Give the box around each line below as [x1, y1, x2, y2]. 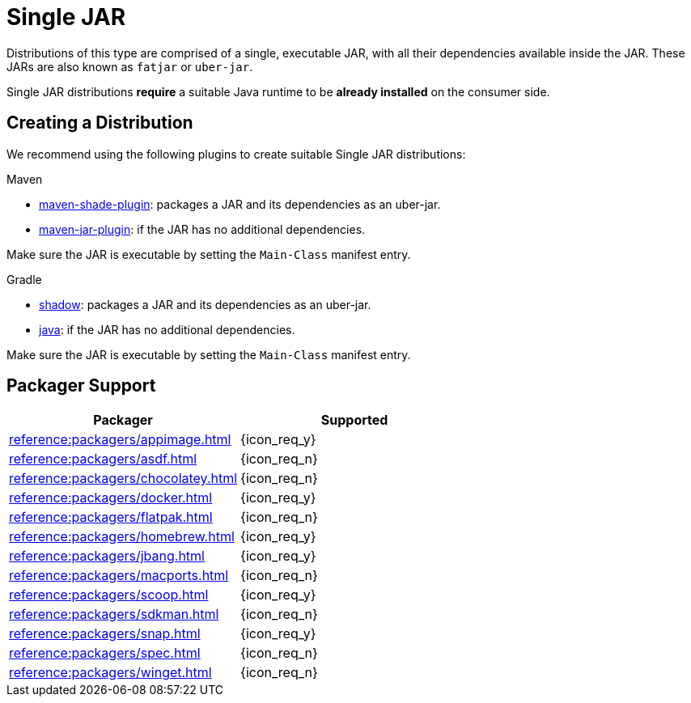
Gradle [6, 272, 42, 286]
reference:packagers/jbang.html [9, 548, 205, 565]
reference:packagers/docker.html [9, 489, 213, 506]
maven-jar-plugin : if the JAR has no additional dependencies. [39, 222, 366, 236]
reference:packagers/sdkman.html [9, 606, 219, 623]
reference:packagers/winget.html [9, 664, 212, 681]
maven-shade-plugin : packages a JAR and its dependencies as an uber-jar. [39, 197, 441, 211]
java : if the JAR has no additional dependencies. [39, 322, 295, 337]
